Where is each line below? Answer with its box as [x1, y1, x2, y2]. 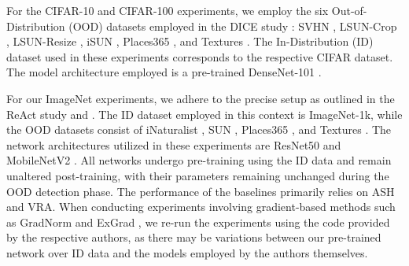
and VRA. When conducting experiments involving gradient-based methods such [6, 198, 396, 215]
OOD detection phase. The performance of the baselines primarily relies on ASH [6, 183, 395, 199]
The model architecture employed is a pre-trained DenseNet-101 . [6, 64, 322, 80]
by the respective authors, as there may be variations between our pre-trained [6, 229, 381, 246]
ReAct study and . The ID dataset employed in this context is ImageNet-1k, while [6, 105, 403, 122]
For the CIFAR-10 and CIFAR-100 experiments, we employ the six [6, 2, 329, 18]
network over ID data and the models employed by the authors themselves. [6, 244, 368, 260]
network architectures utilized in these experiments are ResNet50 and [6, 136, 341, 153]
